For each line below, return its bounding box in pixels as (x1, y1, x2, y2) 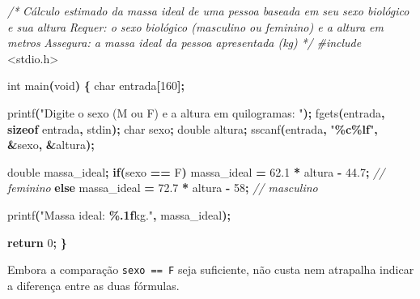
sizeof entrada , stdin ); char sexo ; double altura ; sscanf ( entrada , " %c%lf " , (7, 120, 378, 137)
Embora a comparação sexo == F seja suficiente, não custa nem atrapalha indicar (7, 261, 414, 278)
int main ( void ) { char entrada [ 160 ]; (7, 77, 185, 94)
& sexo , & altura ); (7, 136, 95, 153)
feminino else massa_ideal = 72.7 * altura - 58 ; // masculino (7, 179, 318, 196)
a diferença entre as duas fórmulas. (7, 276, 180, 293)
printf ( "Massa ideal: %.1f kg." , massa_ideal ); (7, 206, 231, 223)
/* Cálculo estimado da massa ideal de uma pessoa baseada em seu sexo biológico (7, 2, 409, 19)
